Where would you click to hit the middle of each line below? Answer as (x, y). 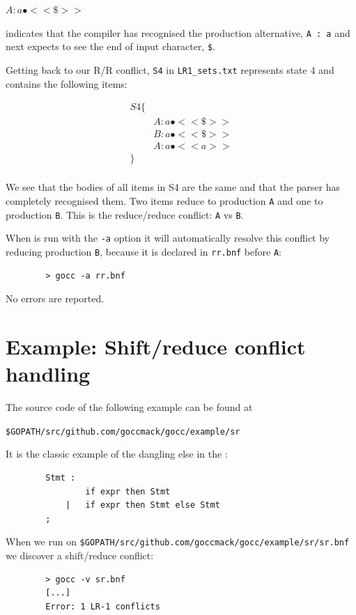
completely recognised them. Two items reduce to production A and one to (164, 200)
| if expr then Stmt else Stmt (142, 505)
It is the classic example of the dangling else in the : (117, 454)
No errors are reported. (55, 298)
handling (48, 374)
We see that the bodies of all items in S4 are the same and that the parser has (173, 187)
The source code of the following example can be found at (129, 407)
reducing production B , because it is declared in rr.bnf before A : (144, 251)
